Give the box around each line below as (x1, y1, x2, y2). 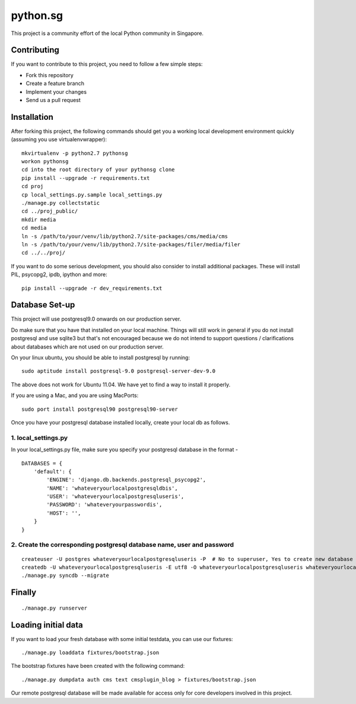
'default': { (33, 468, 72, 475)
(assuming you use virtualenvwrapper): (11, 136, 107, 143)
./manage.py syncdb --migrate (21, 572, 110, 579)
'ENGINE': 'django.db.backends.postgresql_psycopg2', (46, 477, 206, 483)
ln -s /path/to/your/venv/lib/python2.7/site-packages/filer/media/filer (21, 241, 241, 248)
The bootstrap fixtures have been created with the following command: (11, 662, 185, 670)
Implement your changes (26, 88, 87, 95)
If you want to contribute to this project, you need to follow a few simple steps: (11, 61, 203, 68)
